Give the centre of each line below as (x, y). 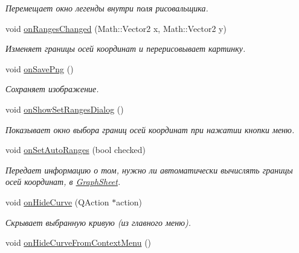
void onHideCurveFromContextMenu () (79, 242)
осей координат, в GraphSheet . (63, 182)
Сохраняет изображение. (52, 89)
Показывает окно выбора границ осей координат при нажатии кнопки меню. (150, 129)
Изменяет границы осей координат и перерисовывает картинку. (126, 48)
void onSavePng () (40, 68)
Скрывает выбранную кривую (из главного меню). (98, 222)
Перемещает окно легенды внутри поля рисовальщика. (107, 8)
